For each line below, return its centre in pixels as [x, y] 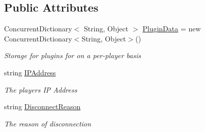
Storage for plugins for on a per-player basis [72, 55]
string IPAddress [30, 72]
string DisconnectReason [42, 106]
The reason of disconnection [48, 123]
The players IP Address [41, 89]
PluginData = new [172, 29]
